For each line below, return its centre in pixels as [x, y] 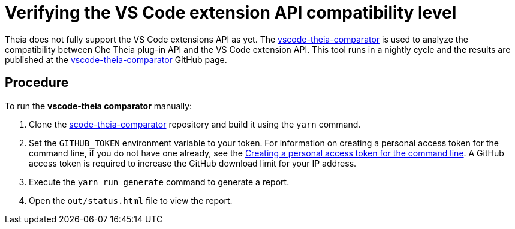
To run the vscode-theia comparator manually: [99, 106]
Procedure [37, 83]
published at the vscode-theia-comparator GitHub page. [116, 59]
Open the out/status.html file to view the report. [131, 200]
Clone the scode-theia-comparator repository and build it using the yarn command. [195, 124]
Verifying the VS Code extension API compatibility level [231, 13]
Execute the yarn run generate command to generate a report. [159, 182]
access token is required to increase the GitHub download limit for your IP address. [193, 163]
